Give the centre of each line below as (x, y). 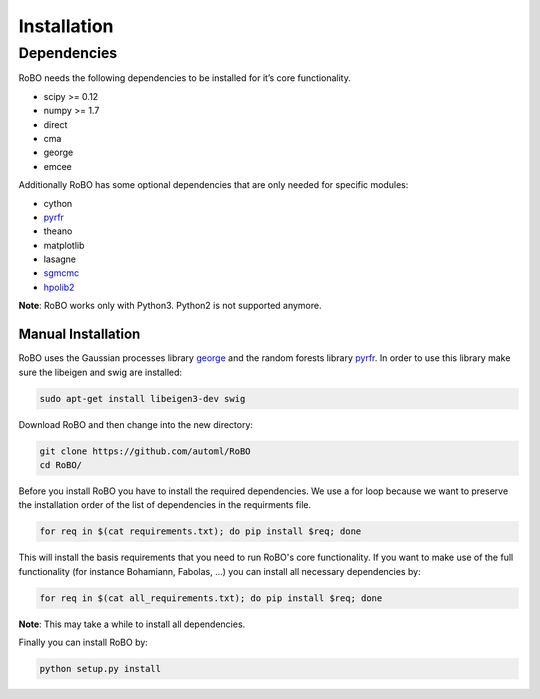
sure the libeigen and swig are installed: (100, 372)
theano (58, 231)
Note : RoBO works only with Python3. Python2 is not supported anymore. (170, 306)
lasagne (60, 259)
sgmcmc (61, 273)
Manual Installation (79, 334)
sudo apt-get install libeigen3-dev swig (142, 398)
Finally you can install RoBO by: (83, 642)
